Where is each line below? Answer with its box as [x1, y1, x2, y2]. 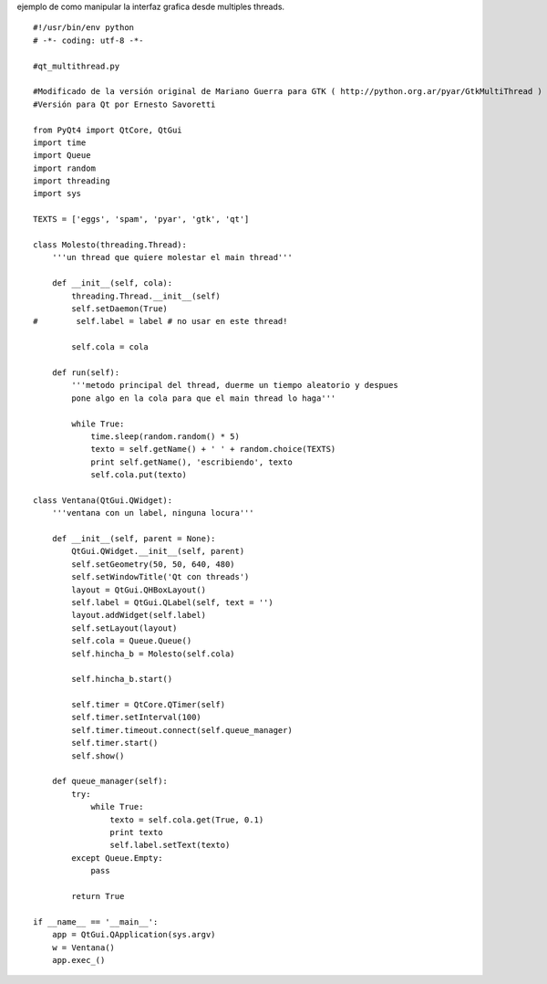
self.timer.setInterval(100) [71, 712, 202, 723]
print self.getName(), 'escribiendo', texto [90, 456, 294, 467]
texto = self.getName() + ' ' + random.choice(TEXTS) [90, 444, 336, 455]
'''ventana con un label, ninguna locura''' [51, 508, 254, 518]
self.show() [71, 750, 125, 761]
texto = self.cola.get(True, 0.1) [109, 814, 264, 825]
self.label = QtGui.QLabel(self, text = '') [71, 597, 273, 607]
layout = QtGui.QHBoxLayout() [71, 584, 207, 595]
